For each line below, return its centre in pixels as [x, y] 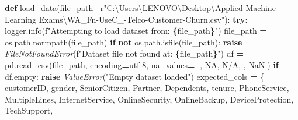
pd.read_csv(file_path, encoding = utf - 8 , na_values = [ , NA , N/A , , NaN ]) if [142, 64]
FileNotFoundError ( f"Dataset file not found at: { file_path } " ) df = [124, 53]
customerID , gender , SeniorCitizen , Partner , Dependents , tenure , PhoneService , [147, 88]
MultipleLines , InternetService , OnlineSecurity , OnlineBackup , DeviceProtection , [149, 99]
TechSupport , [29, 110]
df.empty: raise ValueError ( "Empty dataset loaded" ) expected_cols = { [135, 76]
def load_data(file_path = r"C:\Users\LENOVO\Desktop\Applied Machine [140, 8]
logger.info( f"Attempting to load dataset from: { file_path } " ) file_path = [136, 31]
